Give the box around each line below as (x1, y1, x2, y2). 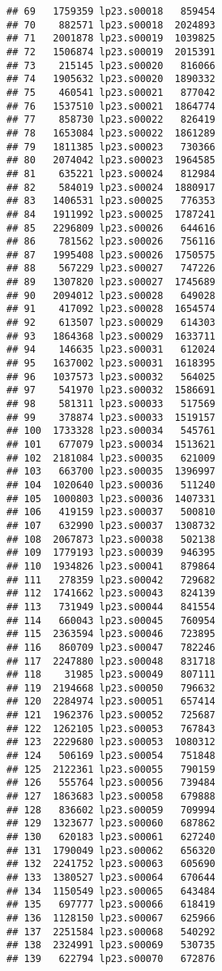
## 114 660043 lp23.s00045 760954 (6, 614, 216, 626)
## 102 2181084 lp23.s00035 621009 (6, 452, 216, 464)
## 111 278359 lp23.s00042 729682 (6, 574, 216, 586)
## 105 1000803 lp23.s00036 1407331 (6, 492, 216, 505)
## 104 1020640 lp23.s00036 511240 (6, 479, 216, 491)
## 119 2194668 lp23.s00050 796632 (6, 682, 216, 694)
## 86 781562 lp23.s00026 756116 (6, 236, 216, 248)
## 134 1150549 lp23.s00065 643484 (6, 885, 216, 897)
